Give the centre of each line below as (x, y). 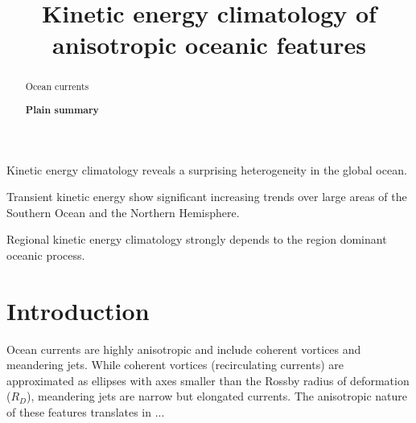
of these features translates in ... (86, 412)
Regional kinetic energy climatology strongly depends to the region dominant (197, 239)
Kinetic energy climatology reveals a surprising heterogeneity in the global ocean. (207, 169)
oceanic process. (46, 255)
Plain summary (62, 109)
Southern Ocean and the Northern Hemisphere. (123, 212)
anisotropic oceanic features (209, 45)
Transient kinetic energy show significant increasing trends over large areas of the (207, 197)
